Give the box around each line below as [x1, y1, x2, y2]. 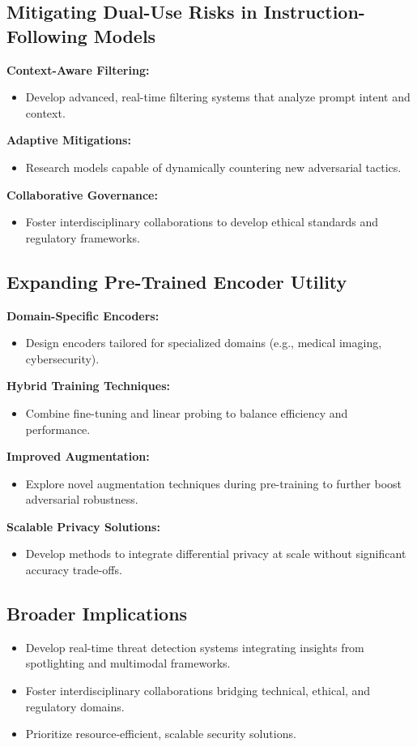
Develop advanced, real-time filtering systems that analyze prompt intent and [25, 88, 411, 105]
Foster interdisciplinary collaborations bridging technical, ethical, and [25, 682, 371, 699]
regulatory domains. [25, 698, 125, 715]
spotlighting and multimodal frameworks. [25, 655, 231, 672]
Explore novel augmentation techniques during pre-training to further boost [25, 474, 402, 492]
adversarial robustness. [25, 491, 138, 508]
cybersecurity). [25, 350, 100, 367]
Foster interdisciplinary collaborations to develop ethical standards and [25, 213, 379, 230]
